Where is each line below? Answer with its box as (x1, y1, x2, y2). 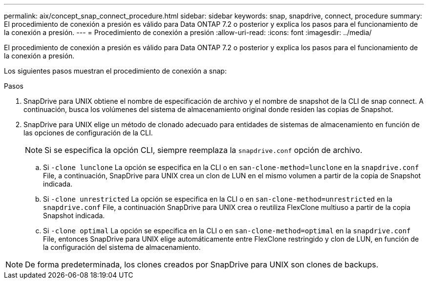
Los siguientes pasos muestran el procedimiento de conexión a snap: (4, 67, 227, 75)
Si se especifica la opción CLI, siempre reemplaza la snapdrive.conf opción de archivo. (44, 145, 363, 155)
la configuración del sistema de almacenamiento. (43, 243, 201, 251)
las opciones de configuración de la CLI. (23, 129, 153, 137)
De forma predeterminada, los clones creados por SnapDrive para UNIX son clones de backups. (25, 260, 379, 269)
